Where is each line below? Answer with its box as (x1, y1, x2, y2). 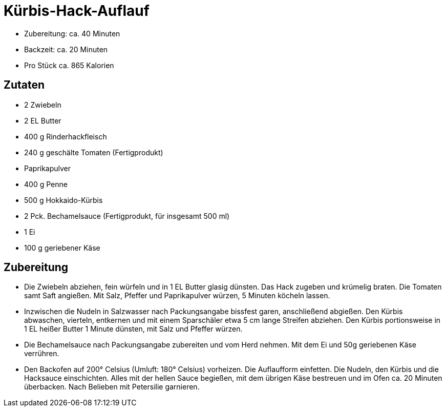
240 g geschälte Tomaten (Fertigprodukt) (24, 148, 163, 157)
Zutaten (4, 78, 45, 92)
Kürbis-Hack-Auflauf (4, 2, 150, 19)
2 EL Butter (24, 116, 61, 125)
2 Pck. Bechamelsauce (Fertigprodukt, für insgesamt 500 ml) (24, 211, 230, 220)
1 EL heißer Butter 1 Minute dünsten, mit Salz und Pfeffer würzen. (24, 324, 243, 334)
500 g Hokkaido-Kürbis (24, 195, 103, 204)
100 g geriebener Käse (24, 243, 100, 252)
